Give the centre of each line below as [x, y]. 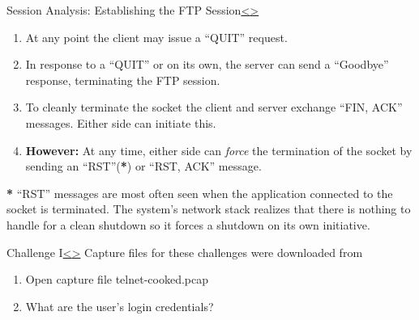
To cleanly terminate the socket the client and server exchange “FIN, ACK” [214, 107]
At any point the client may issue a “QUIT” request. [156, 37]
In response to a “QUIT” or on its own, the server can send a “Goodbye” [207, 64]
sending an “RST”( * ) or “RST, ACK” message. [143, 166]
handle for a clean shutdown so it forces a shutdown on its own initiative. [188, 224]
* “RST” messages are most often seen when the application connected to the [200, 193]
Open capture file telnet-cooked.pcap [117, 279]
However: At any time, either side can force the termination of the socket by [219, 150]
